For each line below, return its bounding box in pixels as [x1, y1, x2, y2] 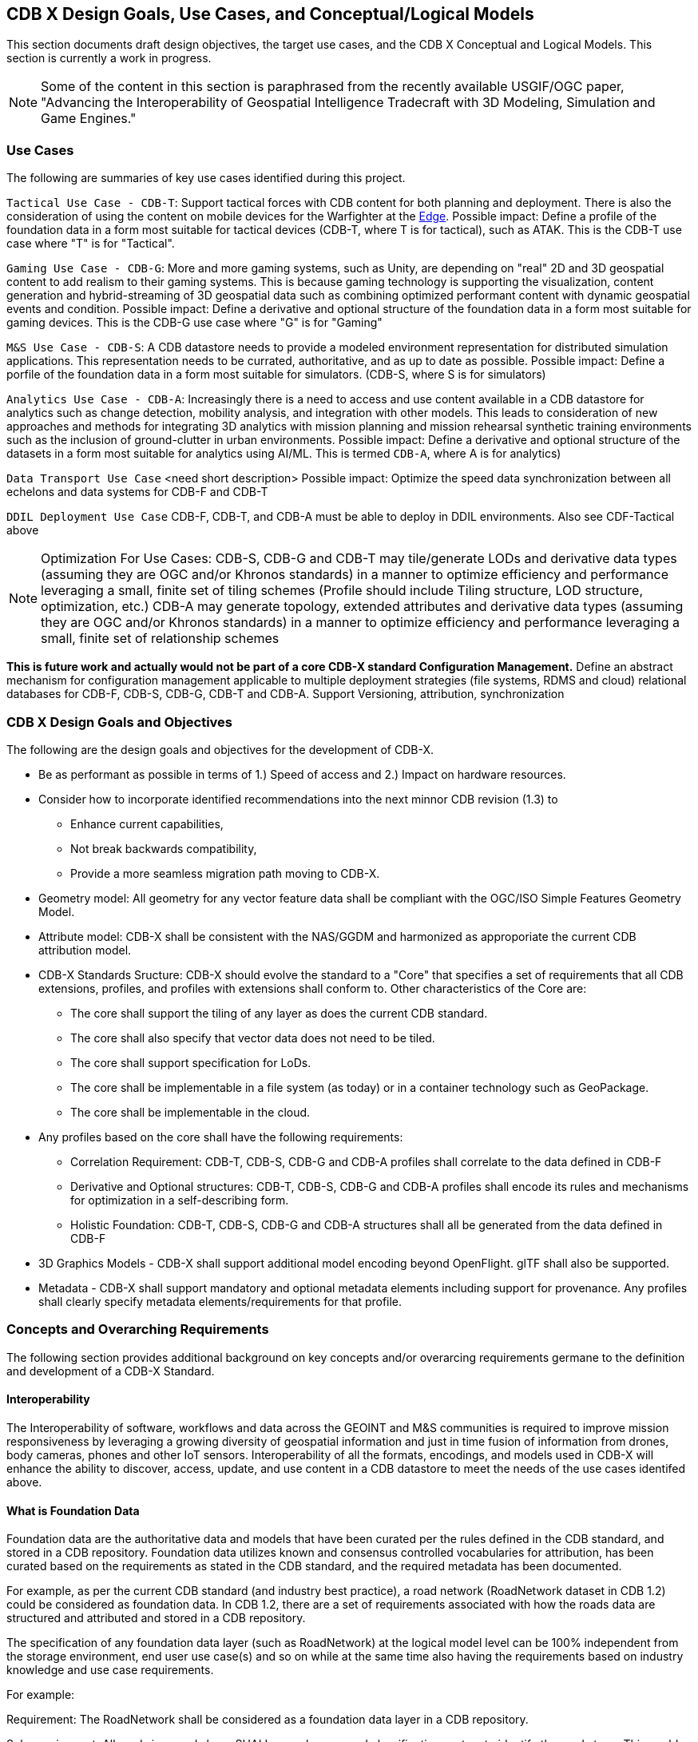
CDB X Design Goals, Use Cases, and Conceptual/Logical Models [6, 4, 534, 24]
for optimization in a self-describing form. [70, 1192, 289, 1207]
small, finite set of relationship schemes [41, 630, 280, 647]
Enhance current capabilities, [70, 816, 224, 831]
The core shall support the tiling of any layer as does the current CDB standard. [70, 1006, 488, 1020]
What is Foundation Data [6, 1503, 140, 1518]
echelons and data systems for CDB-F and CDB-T [6, 485, 268, 499]
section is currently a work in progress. [6, 51, 212, 65]
